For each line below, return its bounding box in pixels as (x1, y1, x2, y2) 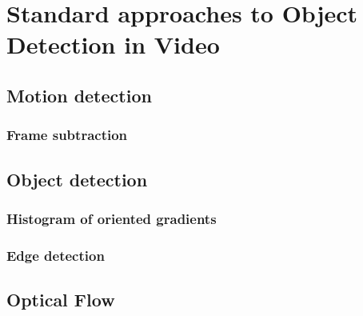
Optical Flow (6, 287, 115, 312)
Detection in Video (6, 28, 220, 61)
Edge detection (6, 245, 105, 265)
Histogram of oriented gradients (6, 208, 217, 228)
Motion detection (6, 82, 152, 107)
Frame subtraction (6, 125, 128, 145)
